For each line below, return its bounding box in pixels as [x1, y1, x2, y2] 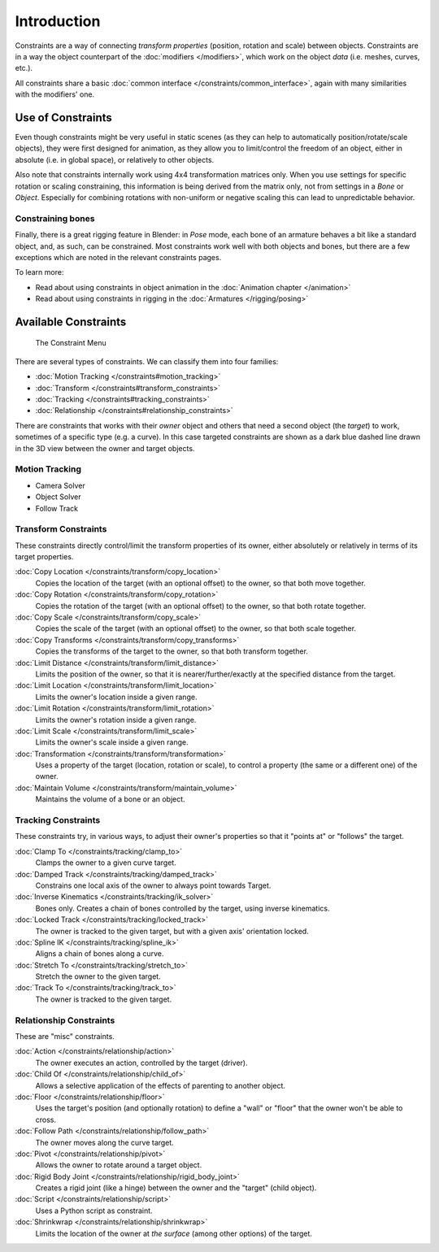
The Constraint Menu [35, 338, 106, 348]
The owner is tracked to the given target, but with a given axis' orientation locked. [35, 926, 309, 936]
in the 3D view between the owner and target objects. [15, 443, 195, 453]
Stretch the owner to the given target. [35, 972, 162, 981]
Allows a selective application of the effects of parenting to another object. [35, 1080, 286, 1090]
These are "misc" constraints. [15, 1032, 115, 1041]
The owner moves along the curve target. [35, 1137, 174, 1147]
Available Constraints [15, 315, 127, 328]
